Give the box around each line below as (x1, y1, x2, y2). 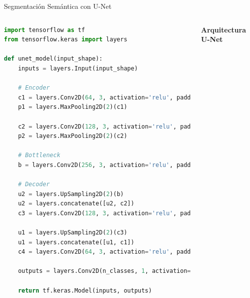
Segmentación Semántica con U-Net (4, 1, 112, 11)
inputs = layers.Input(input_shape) (18, 65, 138, 72)
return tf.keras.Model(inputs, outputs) (18, 287, 152, 294)
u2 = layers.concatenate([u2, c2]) (18, 200, 134, 207)
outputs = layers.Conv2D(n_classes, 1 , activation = (18, 267, 191, 275)
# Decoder (18, 181, 50, 188)
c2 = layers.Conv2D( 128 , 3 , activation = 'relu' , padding (18, 123, 205, 130)
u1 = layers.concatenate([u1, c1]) (18, 238, 134, 246)
